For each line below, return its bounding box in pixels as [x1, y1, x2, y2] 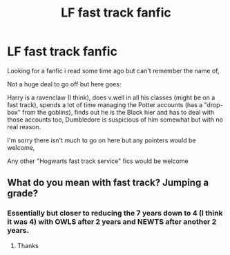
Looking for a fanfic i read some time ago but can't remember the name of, [7, 66, 220, 75]
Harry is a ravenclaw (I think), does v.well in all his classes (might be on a [7, 93, 215, 102]
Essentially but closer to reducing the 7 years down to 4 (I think [7, 209, 223, 218]
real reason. [7, 122, 41, 131]
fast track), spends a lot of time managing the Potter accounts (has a [7, 100, 203, 108]
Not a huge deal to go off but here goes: [7, 79, 122, 88]
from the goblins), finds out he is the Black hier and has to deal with [21, 108, 215, 116]
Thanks [17, 241, 39, 249]
